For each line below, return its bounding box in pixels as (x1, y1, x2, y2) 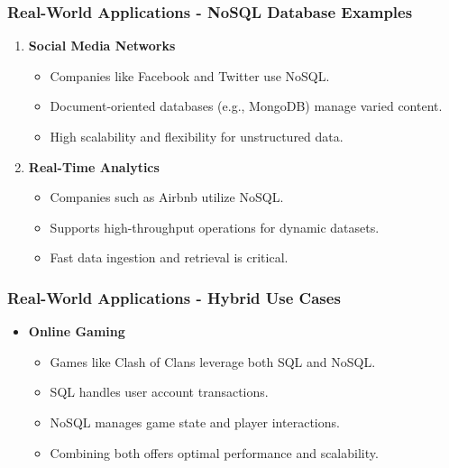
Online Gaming (28, 322, 125, 341)
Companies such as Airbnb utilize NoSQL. (50, 188, 284, 206)
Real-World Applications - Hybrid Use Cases (7, 286, 341, 308)
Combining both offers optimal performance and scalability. (50, 443, 379, 462)
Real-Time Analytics (28, 157, 160, 176)
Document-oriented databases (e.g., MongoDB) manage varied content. (50, 96, 443, 115)
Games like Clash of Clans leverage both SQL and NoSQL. (50, 352, 376, 371)
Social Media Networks (28, 36, 176, 55)
